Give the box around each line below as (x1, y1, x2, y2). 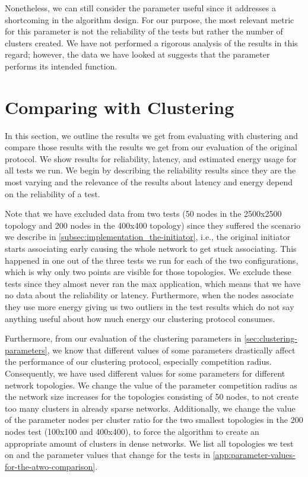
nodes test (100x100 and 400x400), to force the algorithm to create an (5, 425, 259, 437)
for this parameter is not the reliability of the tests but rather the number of (5, 25, 283, 37)
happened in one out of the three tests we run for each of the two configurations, (5, 254, 299, 266)
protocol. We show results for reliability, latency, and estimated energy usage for (5, 152, 297, 165)
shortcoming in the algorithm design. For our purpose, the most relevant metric (5, 13, 294, 26)
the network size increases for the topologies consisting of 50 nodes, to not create (5, 390, 299, 403)
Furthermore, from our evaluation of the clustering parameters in (5, 332, 242, 345)
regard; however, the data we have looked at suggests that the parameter (5, 48, 270, 61)
